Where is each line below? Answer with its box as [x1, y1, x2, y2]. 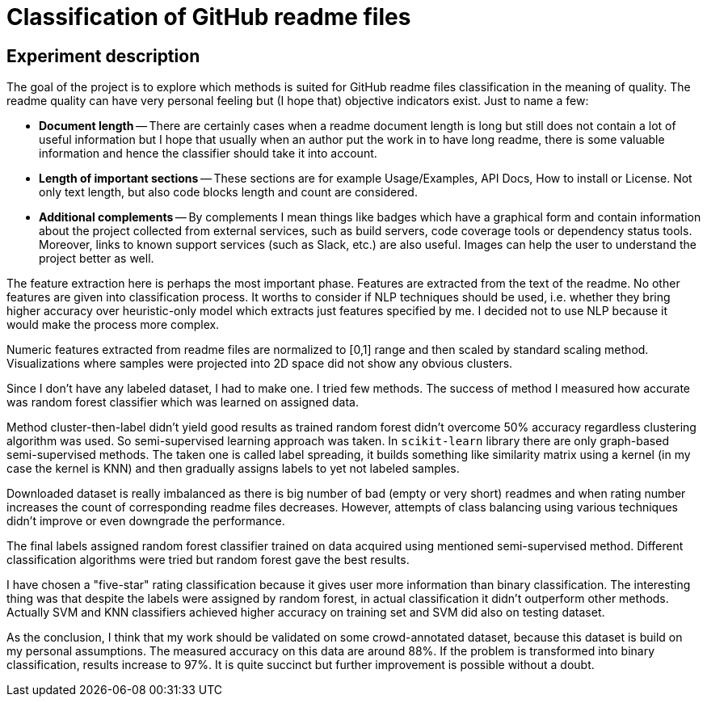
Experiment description [6, 45, 200, 66]
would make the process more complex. [6, 318, 220, 332]
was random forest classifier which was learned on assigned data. [6, 395, 359, 410]
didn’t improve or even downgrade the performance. [6, 514, 285, 528]
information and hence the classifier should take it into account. [39, 146, 377, 161]
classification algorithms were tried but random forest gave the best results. [6, 553, 410, 567]
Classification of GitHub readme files [6, 3, 411, 31]
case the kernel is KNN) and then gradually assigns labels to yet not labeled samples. [6, 461, 460, 476]
